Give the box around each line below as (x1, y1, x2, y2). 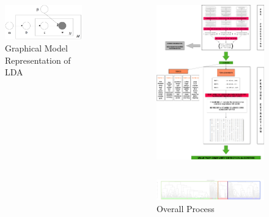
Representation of (5, 53, 71, 66)
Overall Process (156, 202, 215, 215)
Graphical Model (5, 42, 68, 55)
